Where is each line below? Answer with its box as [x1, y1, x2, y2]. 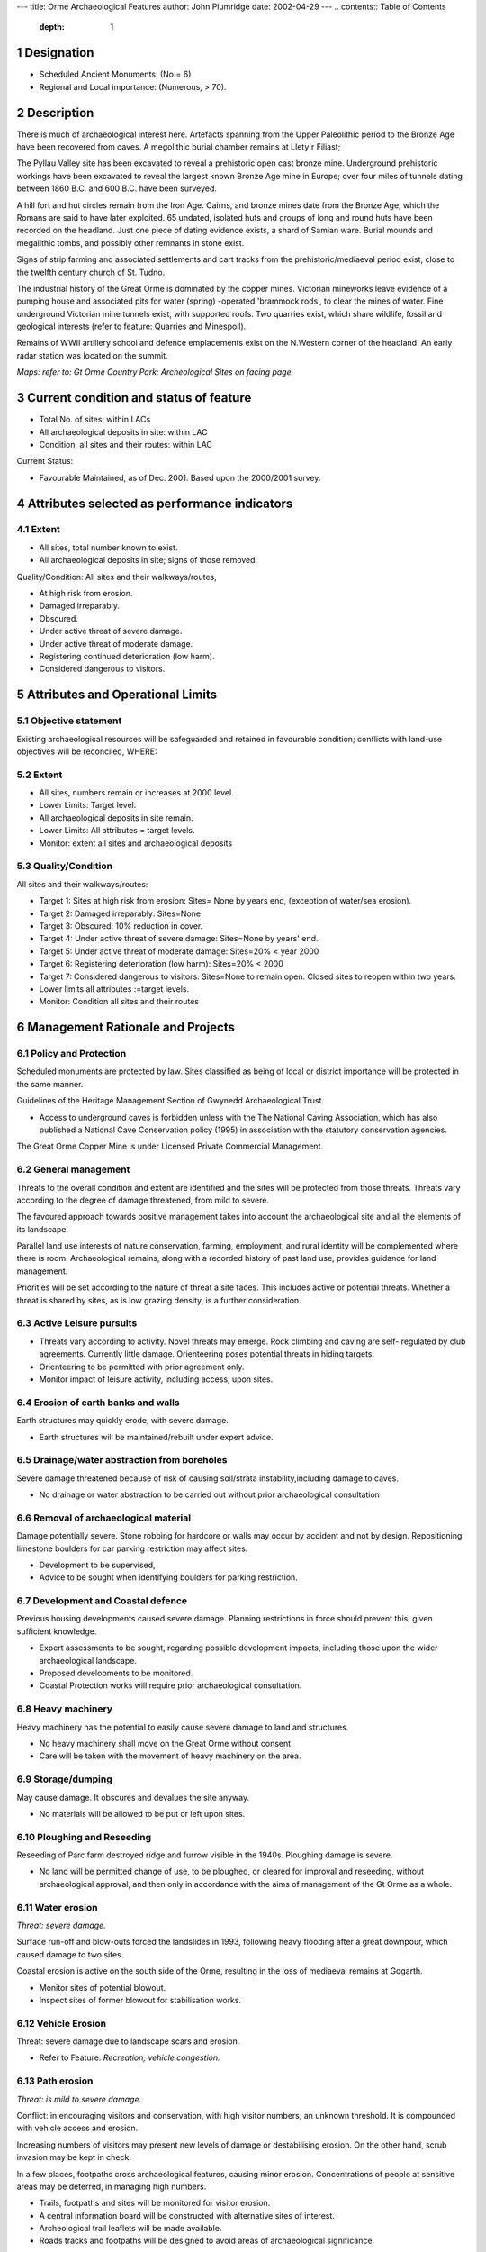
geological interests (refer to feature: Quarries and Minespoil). [16, 321, 247, 332]
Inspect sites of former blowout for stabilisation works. [39, 1994, 242, 2005]
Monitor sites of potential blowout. [39, 1982, 166, 1993]
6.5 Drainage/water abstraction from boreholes [16, 1454, 228, 1467]
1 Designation [16, 45, 94, 60]
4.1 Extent [16, 523, 60, 536]
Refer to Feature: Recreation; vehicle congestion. [39, 2052, 220, 2063]
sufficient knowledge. [16, 1626, 97, 1637]
